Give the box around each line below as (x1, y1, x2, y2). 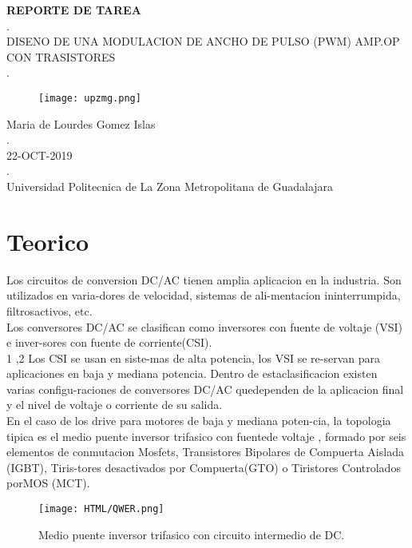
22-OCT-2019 (6, 146, 73, 163)
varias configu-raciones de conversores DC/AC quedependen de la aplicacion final (6, 380, 404, 397)
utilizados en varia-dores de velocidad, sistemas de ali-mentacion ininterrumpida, (6, 287, 401, 304)
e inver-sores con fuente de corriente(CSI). (6, 334, 212, 351)
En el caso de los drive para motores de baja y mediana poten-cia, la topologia (6, 412, 391, 429)
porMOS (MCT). (6, 475, 90, 491)
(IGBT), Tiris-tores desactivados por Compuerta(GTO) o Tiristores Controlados (6, 459, 401, 475)
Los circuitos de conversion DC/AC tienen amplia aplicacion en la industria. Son (6, 271, 402, 288)
